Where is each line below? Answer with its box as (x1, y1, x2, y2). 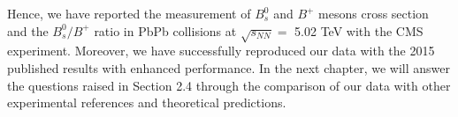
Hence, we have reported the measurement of (7, 4, 251, 22)
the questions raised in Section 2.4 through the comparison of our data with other (7, 76, 451, 94)
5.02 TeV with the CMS (294, 21, 424, 40)
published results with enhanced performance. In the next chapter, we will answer (7, 58, 451, 77)
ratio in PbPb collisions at (94, 21, 237, 40)
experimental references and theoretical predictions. (7, 93, 286, 112)
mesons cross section (318, 4, 429, 22)
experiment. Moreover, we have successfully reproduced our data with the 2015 (7, 41, 435, 60)
